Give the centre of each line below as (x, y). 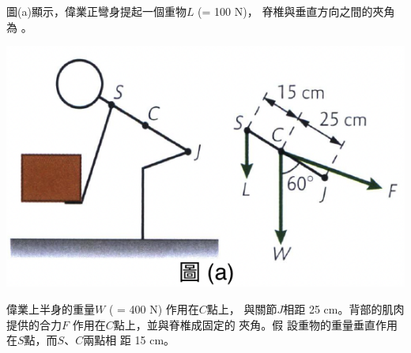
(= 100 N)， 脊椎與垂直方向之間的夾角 (296, 11)
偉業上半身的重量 (51, 309)
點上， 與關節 (242, 309)
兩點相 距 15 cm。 (129, 340)
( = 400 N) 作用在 (154, 309)
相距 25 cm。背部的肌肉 (344, 309)
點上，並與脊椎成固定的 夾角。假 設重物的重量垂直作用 (256, 324)
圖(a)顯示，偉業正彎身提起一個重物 (96, 11)
